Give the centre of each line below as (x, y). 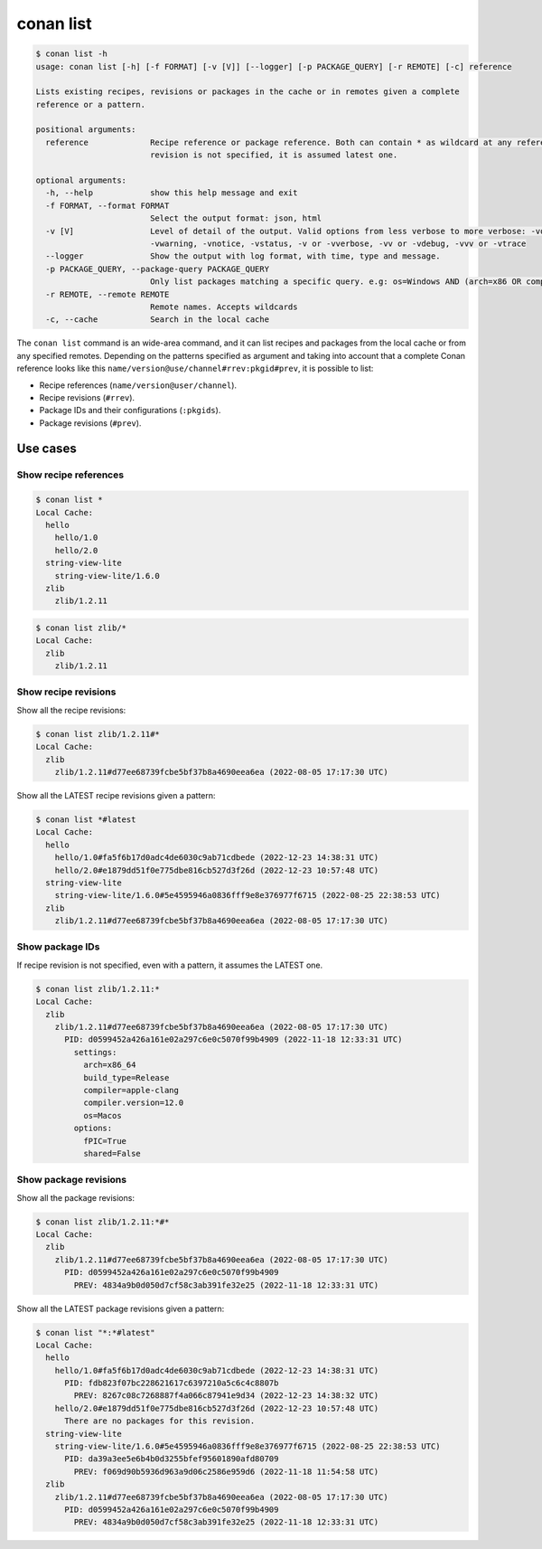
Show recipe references (70, 475)
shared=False (112, 1153)
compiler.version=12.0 (133, 1103)
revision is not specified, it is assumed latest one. (274, 155)
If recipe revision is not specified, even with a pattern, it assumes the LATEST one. (170, 965)
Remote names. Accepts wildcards (224, 307)
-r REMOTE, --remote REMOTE (107, 294)
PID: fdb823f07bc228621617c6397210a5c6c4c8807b (172, 1383)
